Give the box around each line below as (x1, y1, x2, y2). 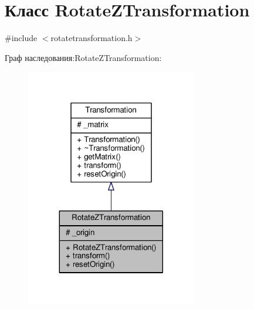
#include (5, 32, 38, 44)
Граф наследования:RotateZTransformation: (5, 51, 162, 63)
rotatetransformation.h (50, 32, 133, 44)
